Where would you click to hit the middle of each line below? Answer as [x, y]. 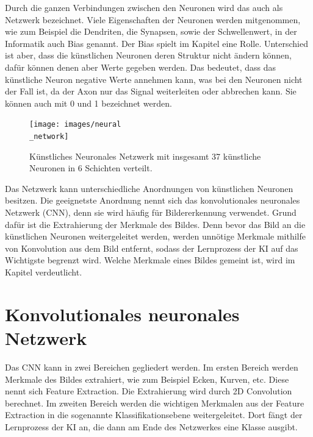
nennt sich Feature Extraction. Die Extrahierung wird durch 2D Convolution [149, 391]
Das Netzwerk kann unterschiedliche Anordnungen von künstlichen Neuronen [149, 188]
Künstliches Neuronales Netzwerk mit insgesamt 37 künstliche [145, 156]
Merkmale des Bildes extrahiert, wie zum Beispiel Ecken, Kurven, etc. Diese [147, 379]
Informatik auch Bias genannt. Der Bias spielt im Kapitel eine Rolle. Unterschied [157, 43]
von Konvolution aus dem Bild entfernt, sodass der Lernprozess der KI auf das [152, 248]
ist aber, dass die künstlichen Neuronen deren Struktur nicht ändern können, [148, 55]
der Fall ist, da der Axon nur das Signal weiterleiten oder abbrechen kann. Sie [151, 91]
